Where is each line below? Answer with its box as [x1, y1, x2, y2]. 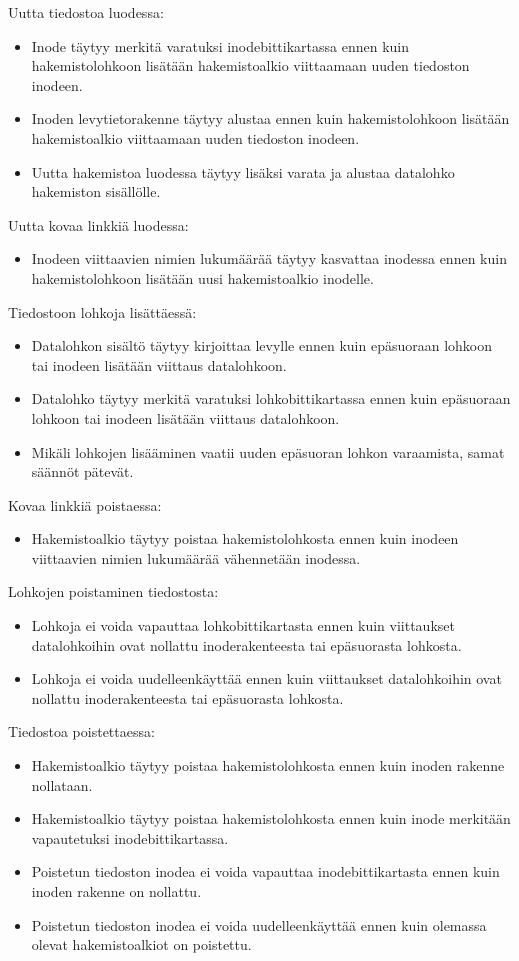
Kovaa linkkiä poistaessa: [8, 494, 162, 515]
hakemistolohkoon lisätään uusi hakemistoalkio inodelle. [31, 267, 374, 288]
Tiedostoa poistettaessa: [8, 721, 155, 742]
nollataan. [31, 774, 93, 795]
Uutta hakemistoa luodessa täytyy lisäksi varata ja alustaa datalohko [31, 161, 455, 182]
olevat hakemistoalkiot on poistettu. [31, 934, 252, 955]
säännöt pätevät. [31, 461, 134, 482]
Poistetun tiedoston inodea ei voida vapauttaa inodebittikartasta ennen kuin [31, 861, 500, 882]
